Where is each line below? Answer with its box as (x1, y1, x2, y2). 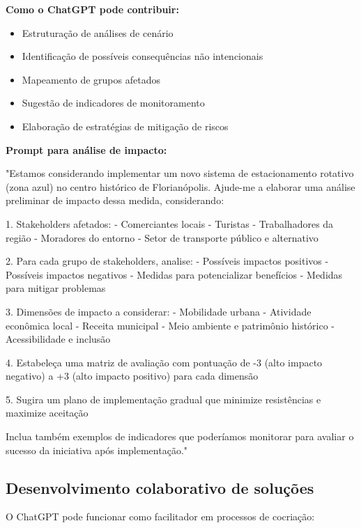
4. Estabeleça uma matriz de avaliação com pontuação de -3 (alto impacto (6, 355, 323, 369)
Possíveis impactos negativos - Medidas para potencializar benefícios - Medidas (6, 267, 343, 281)
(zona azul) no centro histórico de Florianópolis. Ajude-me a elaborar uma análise (6, 179, 355, 194)
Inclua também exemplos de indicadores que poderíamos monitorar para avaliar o (6, 429, 354, 444)
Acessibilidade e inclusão (6, 332, 111, 346)
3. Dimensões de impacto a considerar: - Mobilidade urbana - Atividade (6, 304, 312, 318)
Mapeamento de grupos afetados (22, 72, 160, 86)
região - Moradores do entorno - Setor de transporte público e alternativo (6, 230, 318, 244)
